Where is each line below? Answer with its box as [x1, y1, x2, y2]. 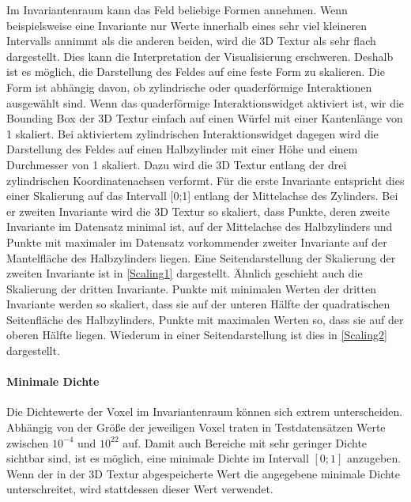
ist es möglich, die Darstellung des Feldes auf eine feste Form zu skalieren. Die [6, 63, 385, 80]
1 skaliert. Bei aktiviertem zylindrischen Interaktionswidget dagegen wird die [6, 125, 379, 142]
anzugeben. [347, 450, 402, 466]
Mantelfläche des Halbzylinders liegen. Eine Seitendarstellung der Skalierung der [6, 249, 396, 266]
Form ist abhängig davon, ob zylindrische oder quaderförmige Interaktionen [6, 78, 372, 95]
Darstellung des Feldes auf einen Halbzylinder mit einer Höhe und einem [6, 141, 358, 157]
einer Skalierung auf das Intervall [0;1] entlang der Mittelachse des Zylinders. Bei [6, 187, 398, 204]
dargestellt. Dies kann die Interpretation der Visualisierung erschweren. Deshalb [6, 47, 394, 64]
